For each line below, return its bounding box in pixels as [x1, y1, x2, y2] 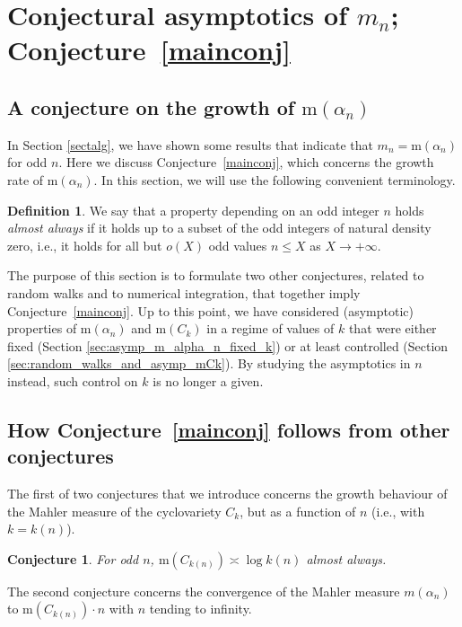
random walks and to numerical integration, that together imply [7, 283, 361, 302]
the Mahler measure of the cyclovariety [7, 501, 222, 520]
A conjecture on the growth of [7, 93, 295, 120]
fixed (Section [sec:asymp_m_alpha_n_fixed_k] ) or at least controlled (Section [7, 336, 449, 355]
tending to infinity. [149, 599, 252, 618]
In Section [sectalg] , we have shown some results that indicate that [7, 135, 373, 154]
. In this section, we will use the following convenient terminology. [93, 170, 456, 189]
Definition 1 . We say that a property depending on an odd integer [7, 200, 379, 219]
